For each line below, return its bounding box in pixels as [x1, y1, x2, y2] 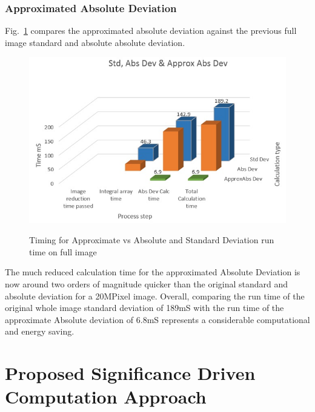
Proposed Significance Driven [5, 361, 256, 385]
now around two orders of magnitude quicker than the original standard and [5, 277, 288, 290]
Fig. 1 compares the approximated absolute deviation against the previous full [5, 24, 297, 37]
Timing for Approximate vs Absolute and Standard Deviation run [29, 234, 274, 246]
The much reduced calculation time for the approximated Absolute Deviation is [5, 266, 300, 278]
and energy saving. [5, 325, 75, 338]
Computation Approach [5, 384, 207, 409]
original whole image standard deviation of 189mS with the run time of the [5, 301, 284, 314]
